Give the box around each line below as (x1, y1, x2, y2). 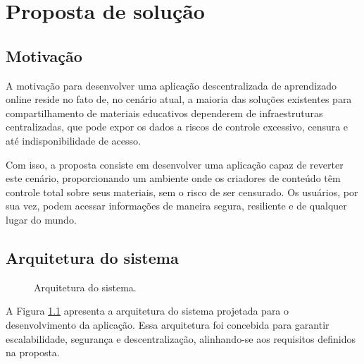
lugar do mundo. (6, 212, 77, 226)
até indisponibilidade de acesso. (6, 133, 141, 147)
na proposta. (6, 345, 60, 360)
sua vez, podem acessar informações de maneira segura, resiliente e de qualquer (6, 198, 347, 213)
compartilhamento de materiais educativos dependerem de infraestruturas (6, 105, 323, 120)
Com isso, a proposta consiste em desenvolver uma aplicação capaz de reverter (6, 157, 344, 171)
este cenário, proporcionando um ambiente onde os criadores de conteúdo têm (6, 171, 341, 186)
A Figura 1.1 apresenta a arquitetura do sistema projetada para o (6, 303, 289, 318)
